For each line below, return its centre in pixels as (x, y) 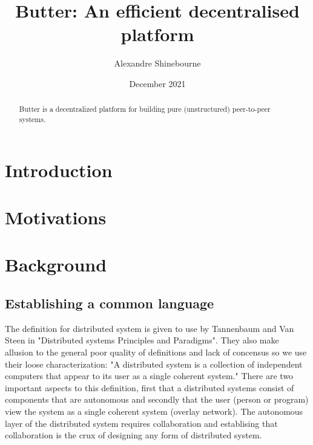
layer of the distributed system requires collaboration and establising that (141, 423)
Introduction (59, 170)
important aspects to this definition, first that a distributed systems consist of (150, 387)
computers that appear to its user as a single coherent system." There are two (149, 376)
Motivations (56, 217)
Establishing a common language (110, 303)
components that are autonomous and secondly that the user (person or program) (157, 399)
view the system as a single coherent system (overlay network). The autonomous (154, 411)
